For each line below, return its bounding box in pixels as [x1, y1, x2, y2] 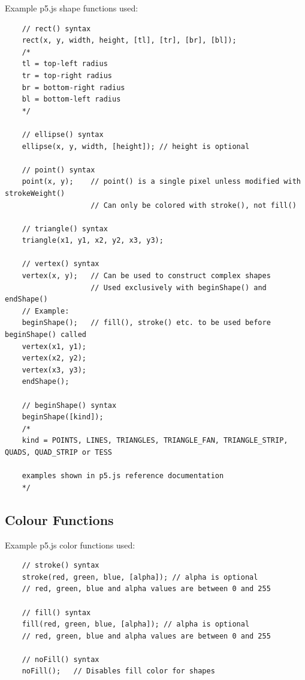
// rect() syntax [22, 24, 91, 33]
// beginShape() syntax [22, 401, 117, 410]
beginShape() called [5, 330, 87, 339]
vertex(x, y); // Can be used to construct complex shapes [22, 272, 271, 281]
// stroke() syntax [22, 561, 99, 570]
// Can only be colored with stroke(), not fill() [90, 201, 297, 210]
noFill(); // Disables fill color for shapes [22, 667, 215, 676]
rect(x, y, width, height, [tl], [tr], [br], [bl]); [22, 36, 237, 45]
